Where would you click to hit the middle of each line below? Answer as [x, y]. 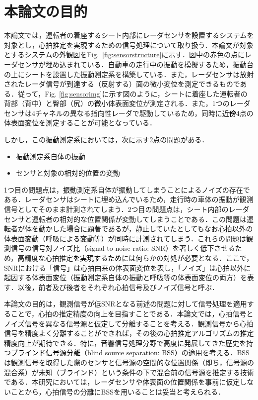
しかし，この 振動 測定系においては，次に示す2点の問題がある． [106, 140]
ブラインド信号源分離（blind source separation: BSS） [96, 352]
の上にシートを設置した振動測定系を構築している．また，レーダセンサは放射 [129, 74]
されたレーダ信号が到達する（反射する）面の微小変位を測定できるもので [122, 84]
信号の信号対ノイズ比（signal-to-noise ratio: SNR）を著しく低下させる [123, 248]
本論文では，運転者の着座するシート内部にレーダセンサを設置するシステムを [129, 35]
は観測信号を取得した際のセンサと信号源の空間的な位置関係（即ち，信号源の [129, 362]
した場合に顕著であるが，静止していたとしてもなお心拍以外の [153, 229]
